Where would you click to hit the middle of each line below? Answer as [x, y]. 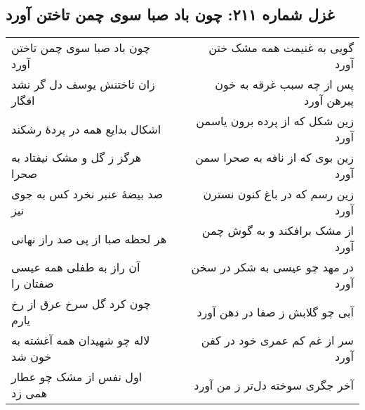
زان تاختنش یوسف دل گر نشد [83, 84]
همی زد [29, 393]
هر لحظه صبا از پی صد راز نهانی [89, 238]
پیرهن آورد [328, 101]
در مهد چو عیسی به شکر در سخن [272, 267]
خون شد [32, 357]
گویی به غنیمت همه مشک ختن [281, 48]
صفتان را [33, 283]
